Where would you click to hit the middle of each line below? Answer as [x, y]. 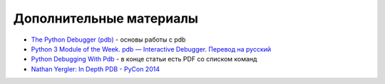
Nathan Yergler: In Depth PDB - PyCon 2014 [96, 69]
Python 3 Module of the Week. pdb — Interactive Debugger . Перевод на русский [151, 49]
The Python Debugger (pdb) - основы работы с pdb [108, 40]
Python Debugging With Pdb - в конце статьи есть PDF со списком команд [144, 59]
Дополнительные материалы [106, 18]
